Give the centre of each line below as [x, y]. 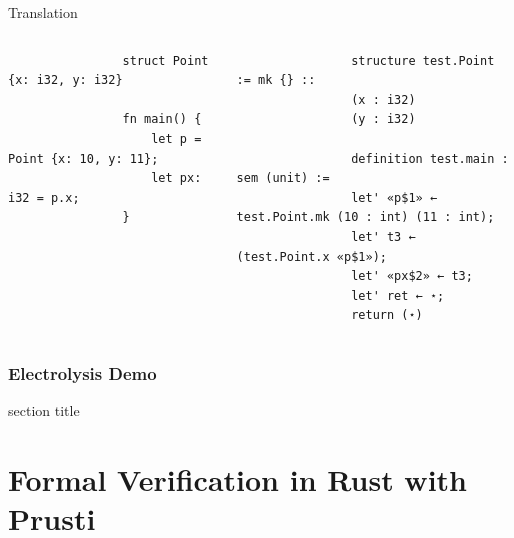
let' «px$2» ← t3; [412, 276]
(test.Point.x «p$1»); [311, 256]
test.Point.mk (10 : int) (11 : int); [365, 217]
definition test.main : [430, 158]
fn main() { [162, 119]
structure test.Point [423, 60]
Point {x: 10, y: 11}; [83, 158]
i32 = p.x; [44, 197]
